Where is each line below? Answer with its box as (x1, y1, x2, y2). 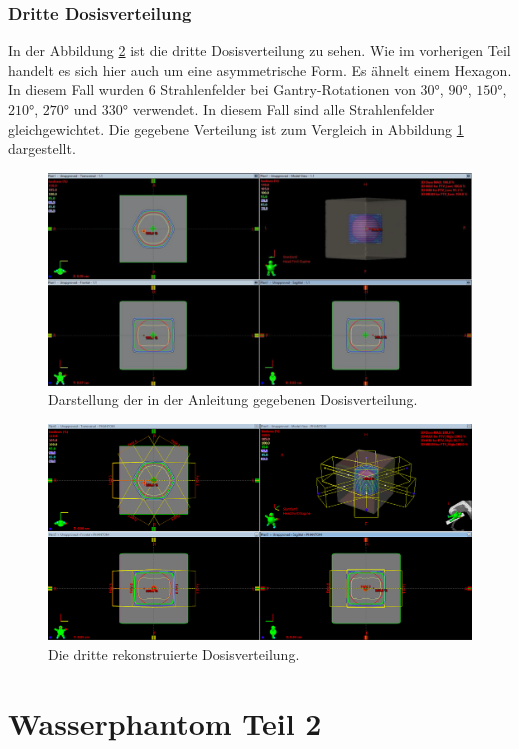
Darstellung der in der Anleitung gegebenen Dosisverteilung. (48, 389, 418, 410)
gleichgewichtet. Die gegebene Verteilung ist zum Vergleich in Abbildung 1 (8, 118, 464, 139)
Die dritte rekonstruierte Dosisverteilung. (48, 643, 300, 664)
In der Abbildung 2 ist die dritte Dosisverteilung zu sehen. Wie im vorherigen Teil (8, 40, 511, 61)
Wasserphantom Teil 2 (8, 702, 322, 743)
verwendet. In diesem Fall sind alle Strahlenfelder (132, 99, 435, 119)
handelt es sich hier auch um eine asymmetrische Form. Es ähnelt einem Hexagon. (8, 59, 512, 80)
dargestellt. (8, 138, 76, 159)
